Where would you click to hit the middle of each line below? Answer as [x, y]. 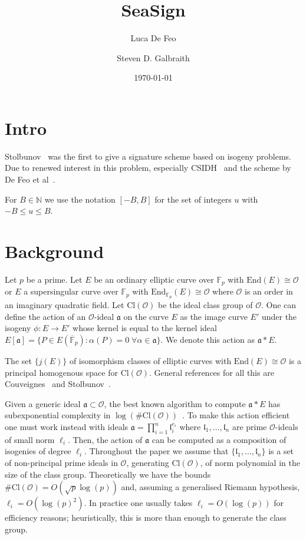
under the [279, 316]
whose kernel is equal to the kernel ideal [145, 328]
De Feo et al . [30, 179]
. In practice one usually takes [138, 503]
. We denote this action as [208, 340]
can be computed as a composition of [219, 439]
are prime [249, 426]
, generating [148, 462]
